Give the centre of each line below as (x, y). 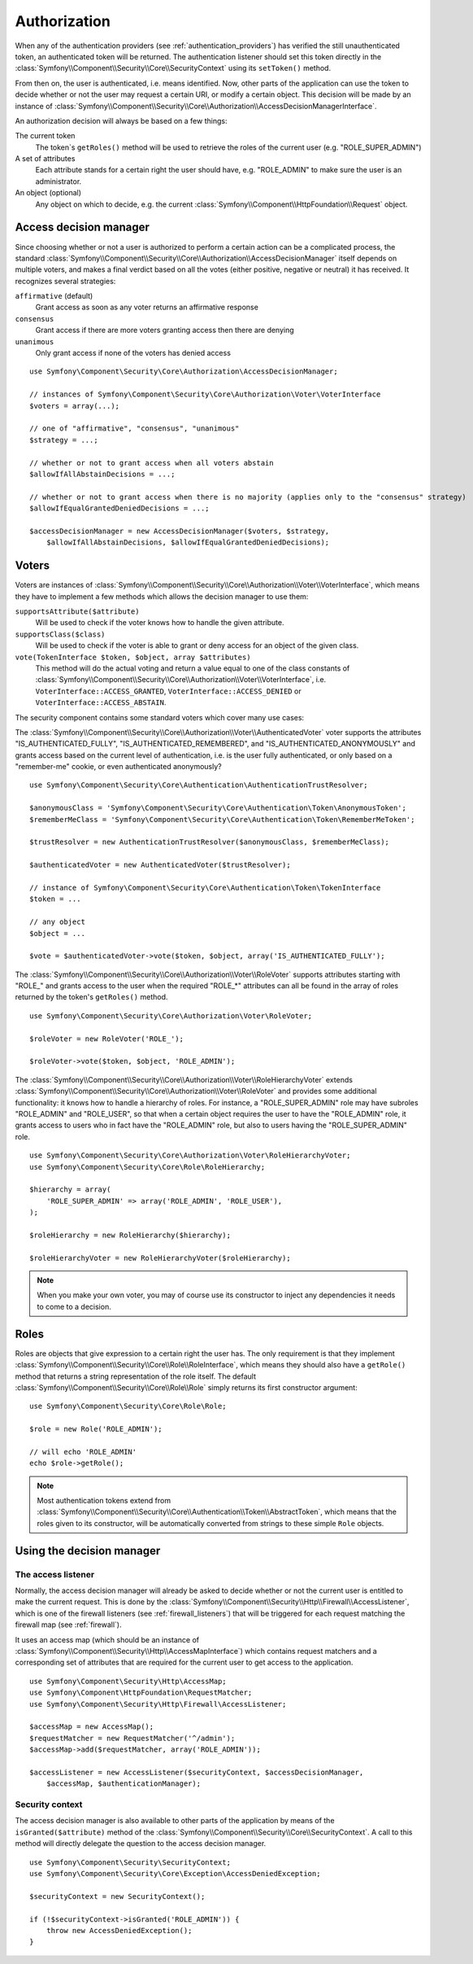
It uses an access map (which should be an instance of (107, 1639)
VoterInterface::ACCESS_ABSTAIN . (101, 702)
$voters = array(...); (75, 406)
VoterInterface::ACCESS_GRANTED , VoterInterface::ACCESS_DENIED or (168, 691)
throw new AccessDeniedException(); (119, 1930)
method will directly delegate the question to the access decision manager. (141, 1844)
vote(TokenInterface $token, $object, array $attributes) (133, 657)
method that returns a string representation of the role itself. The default (135, 1376)
